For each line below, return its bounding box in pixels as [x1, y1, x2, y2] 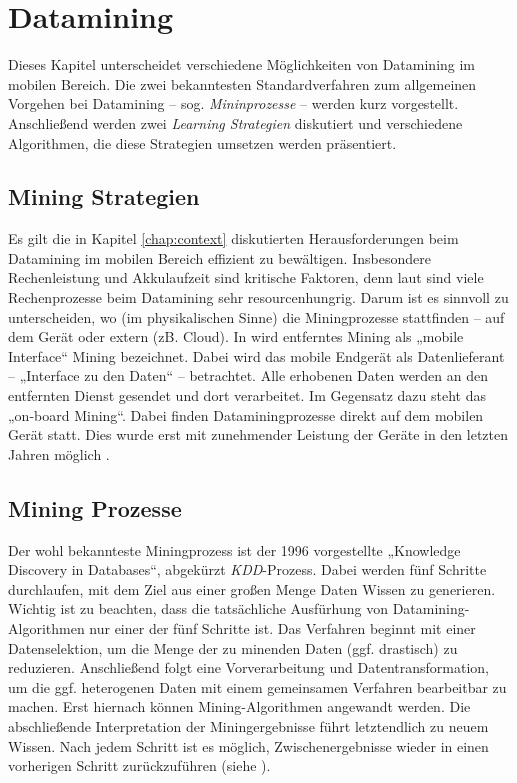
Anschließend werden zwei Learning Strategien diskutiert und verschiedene [8, 112, 463, 133]
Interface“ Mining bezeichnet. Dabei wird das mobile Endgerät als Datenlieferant [8, 345, 505, 366]
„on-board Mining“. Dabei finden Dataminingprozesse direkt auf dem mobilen [8, 404, 484, 425]
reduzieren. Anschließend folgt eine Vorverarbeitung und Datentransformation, [8, 657, 489, 678]
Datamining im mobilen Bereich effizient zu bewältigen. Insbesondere [8, 247, 431, 268]
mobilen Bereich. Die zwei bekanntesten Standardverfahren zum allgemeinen [8, 73, 477, 94]
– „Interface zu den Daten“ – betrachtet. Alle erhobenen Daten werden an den [8, 365, 489, 386]
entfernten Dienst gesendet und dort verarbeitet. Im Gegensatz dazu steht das [8, 385, 486, 406]
